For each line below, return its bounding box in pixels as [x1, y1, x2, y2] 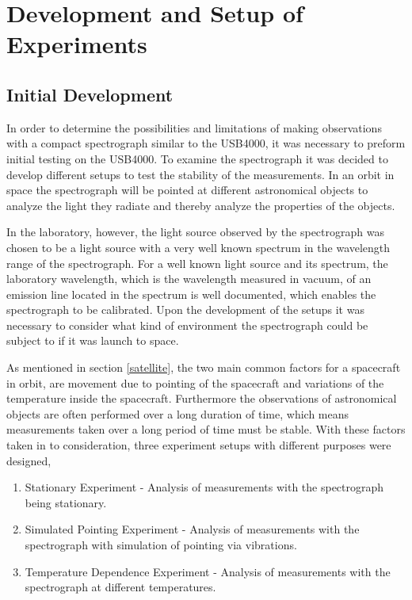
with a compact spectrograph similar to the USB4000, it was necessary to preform [6, 135, 406, 151]
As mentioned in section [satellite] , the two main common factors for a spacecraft [6, 359, 401, 376]
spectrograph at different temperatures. [25, 579, 216, 595]
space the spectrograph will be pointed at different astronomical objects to [6, 182, 368, 198]
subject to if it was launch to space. [6, 332, 179, 349]
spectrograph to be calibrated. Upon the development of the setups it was [6, 301, 364, 318]
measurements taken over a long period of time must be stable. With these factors [6, 421, 406, 438]
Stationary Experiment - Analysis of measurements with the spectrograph [25, 479, 384, 495]
